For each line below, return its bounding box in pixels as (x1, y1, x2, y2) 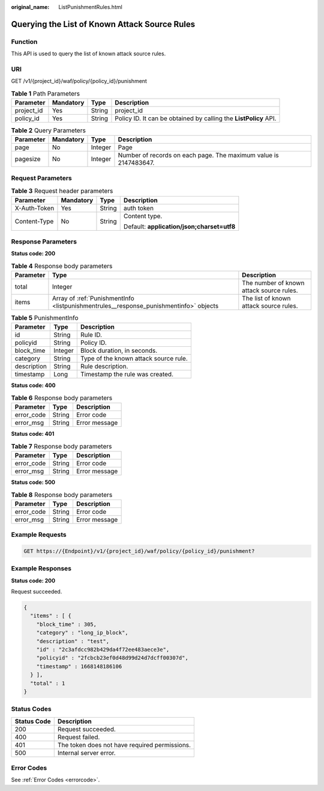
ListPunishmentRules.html (58, 4, 122, 10)
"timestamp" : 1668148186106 (36, 663, 122, 670)
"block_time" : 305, (36, 621, 97, 628)
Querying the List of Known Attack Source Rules (11, 19, 196, 29)
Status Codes (11, 705, 52, 713)
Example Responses (11, 564, 72, 573)
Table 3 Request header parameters (11, 187, 113, 195)
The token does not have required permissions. (57, 741, 191, 749)
